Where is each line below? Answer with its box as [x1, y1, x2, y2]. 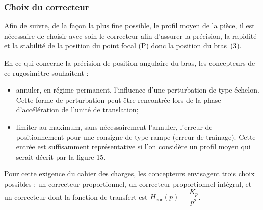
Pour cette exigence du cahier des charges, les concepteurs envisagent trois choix [4, 168, 255, 179]
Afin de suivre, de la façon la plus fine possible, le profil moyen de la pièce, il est [4, 20, 255, 31]
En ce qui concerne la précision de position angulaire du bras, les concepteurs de [4, 57, 255, 68]
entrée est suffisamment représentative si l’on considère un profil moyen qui [16, 141, 251, 152]
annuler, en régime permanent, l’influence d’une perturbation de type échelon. [16, 84, 259, 95]
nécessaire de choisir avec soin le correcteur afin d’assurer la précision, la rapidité [4, 30, 257, 41]
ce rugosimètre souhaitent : [4, 67, 89, 78]
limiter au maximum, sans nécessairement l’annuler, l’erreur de [16, 121, 213, 132]
